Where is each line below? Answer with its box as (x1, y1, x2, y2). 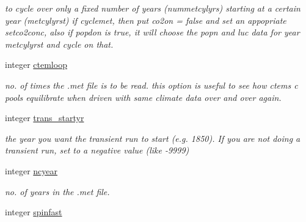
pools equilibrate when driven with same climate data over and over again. (5, 91, 282, 103)
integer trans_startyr (5, 111, 84, 124)
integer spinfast (5, 205, 62, 218)
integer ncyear (5, 164, 58, 177)
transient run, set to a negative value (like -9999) (5, 144, 189, 157)
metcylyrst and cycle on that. (5, 37, 114, 50)
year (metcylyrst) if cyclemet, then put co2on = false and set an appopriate (5, 13, 286, 26)
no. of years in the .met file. (5, 185, 110, 198)
